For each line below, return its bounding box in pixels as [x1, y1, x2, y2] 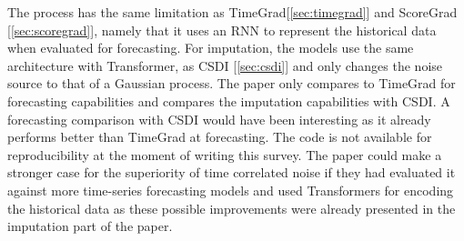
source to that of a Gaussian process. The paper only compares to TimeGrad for [7, 74, 456, 93]
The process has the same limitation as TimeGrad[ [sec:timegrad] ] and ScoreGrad [7, 3, 458, 21]
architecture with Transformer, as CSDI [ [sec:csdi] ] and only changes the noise [7, 55, 443, 75]
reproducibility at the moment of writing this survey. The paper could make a [7, 145, 442, 164]
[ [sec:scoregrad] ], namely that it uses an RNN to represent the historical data [7, 20, 437, 39]
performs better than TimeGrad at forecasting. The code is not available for [7, 127, 432, 146]
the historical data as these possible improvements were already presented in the [7, 198, 456, 217]
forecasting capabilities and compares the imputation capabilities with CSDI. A [7, 91, 450, 110]
